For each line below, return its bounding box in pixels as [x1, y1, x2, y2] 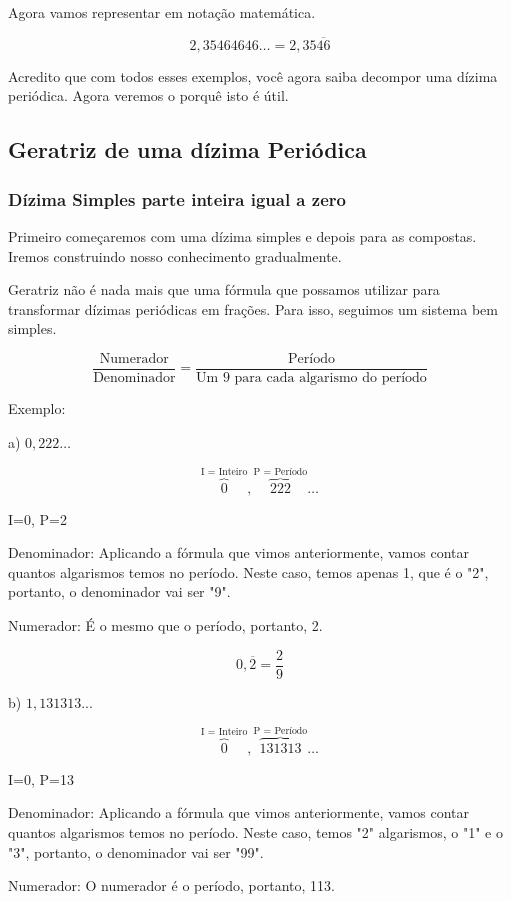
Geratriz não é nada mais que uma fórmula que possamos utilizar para [8, 279, 440, 300]
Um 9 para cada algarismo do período [196, 371, 427, 386]
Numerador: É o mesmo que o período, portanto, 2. [8, 615, 323, 636]
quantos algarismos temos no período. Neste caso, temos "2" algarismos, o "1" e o [8, 821, 503, 842]
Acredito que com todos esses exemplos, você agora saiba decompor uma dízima [8, 65, 498, 86]
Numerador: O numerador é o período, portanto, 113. [8, 875, 335, 896]
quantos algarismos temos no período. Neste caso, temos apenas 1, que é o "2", [8, 561, 489, 582]
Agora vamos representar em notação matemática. [8, 2, 316, 22]
